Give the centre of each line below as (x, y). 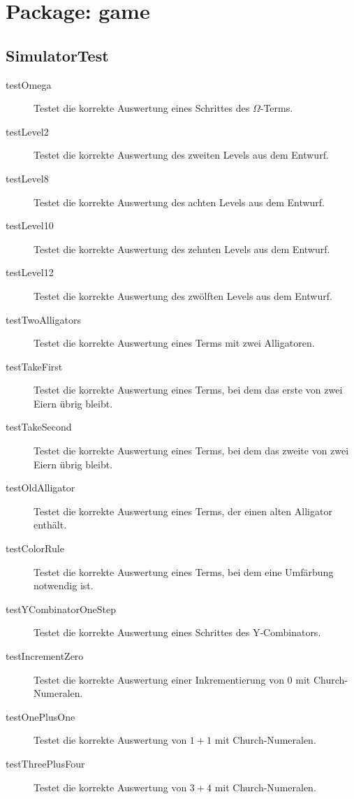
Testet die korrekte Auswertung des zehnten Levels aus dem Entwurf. (182, 249)
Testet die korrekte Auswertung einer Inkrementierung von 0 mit (172, 679)
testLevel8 (27, 178)
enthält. (50, 525)
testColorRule (35, 548)
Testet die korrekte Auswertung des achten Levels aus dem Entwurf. (179, 202)
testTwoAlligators (43, 319)
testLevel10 (30, 225)
